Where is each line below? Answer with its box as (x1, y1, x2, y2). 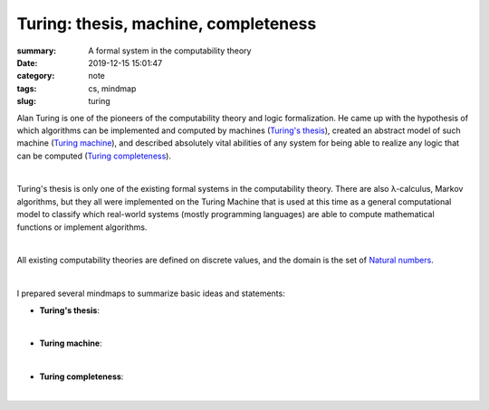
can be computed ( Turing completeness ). (16, 150, 172, 161)
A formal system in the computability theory (88, 45, 252, 56)
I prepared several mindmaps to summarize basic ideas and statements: (16, 288, 285, 299)
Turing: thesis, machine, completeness (16, 14, 317, 33)
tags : (16, 82, 37, 94)
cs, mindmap (88, 82, 137, 94)
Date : (16, 57, 38, 68)
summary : (16, 45, 57, 56)
